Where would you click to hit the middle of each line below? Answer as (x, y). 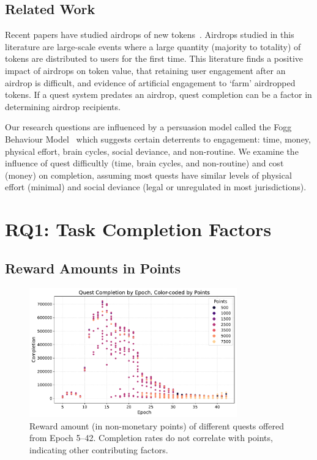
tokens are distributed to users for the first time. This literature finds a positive (154, 58)
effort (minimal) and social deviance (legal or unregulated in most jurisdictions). (156, 187)
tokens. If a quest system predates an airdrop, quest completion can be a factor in (158, 95)
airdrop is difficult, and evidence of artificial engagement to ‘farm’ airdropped (150, 82)
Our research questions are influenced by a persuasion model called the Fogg (148, 127)
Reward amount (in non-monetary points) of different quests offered (157, 425)
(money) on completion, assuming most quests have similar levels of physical (148, 175)
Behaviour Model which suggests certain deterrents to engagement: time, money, (158, 139)
